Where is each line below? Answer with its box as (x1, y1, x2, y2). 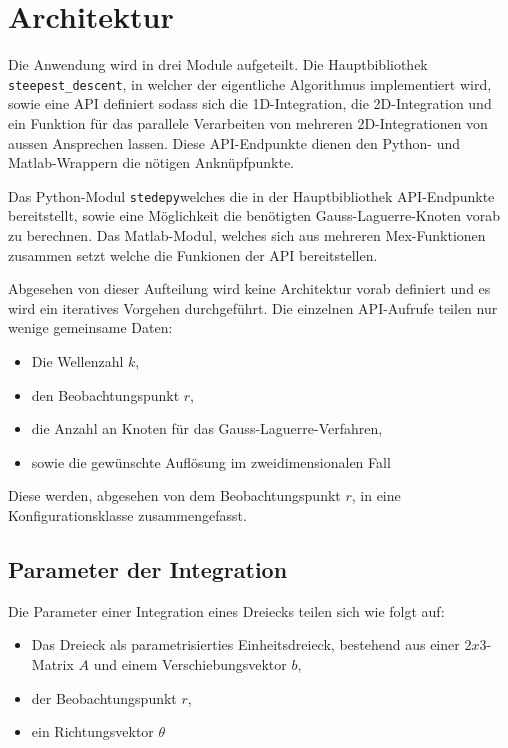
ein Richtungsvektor (31, 721, 154, 742)
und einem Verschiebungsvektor (93, 653, 287, 674)
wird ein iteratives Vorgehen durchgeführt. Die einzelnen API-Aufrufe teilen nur (8, 297, 498, 318)
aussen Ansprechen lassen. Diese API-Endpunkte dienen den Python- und (8, 132, 461, 153)
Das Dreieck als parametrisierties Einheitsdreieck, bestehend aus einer (31, 634, 460, 655)
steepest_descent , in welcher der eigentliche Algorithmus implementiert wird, (8, 73, 492, 94)
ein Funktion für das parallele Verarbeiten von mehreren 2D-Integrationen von (8, 112, 488, 133)
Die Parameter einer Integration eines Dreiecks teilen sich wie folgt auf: (8, 600, 445, 621)
